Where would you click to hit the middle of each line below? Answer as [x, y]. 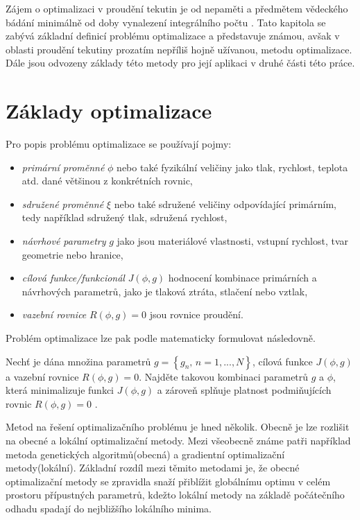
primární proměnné [63, 167]
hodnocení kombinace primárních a [242, 278]
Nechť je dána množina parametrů [78, 361]
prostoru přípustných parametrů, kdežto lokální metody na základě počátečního [175, 495]
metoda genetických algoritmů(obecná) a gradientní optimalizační [145, 454]
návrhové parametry [64, 241]
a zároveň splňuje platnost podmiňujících [244, 390]
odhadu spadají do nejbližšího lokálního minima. [109, 508]
